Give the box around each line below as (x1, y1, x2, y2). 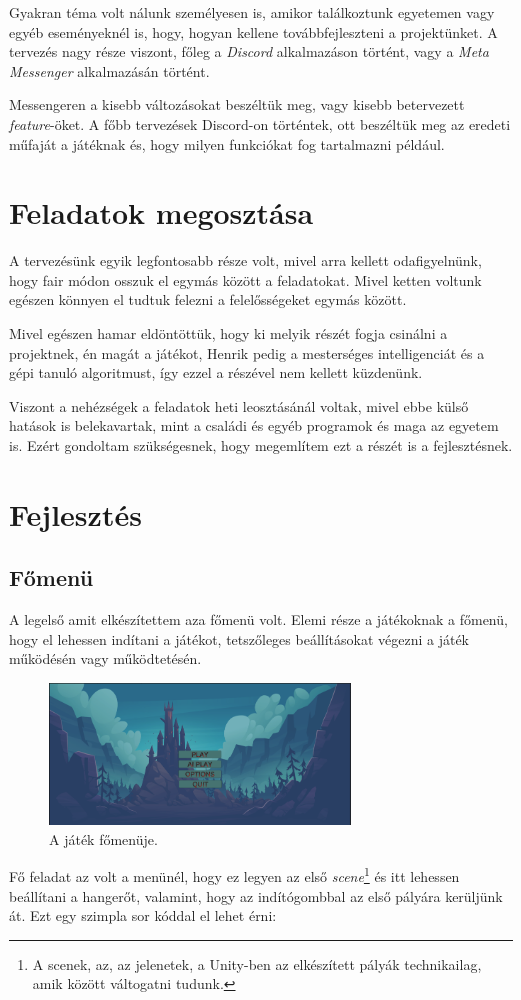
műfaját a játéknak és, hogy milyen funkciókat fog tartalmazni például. (9, 133, 445, 154)
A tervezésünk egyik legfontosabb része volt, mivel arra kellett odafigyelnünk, (9, 250, 482, 271)
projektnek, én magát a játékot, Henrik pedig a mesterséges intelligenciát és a (9, 342, 485, 363)
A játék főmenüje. (49, 828, 158, 849)
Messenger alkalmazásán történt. (9, 60, 210, 81)
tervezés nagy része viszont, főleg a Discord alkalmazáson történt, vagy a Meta (9, 41, 489, 62)
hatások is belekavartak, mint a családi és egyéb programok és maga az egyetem (9, 415, 499, 436)
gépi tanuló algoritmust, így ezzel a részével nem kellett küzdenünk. (9, 362, 423, 383)
